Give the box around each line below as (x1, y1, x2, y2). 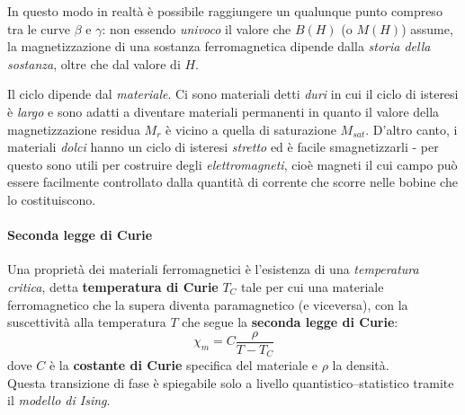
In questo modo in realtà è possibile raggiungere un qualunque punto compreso (7, 2, 443, 20)
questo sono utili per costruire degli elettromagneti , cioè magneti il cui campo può (7, 155, 458, 173)
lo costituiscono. (7, 190, 96, 208)
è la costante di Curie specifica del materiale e (49, 356, 317, 375)
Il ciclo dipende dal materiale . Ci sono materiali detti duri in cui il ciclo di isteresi (7, 84, 459, 103)
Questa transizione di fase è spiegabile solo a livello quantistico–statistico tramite (7, 373, 454, 392)
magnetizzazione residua (7, 119, 140, 138)
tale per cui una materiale (241, 277, 384, 296)
